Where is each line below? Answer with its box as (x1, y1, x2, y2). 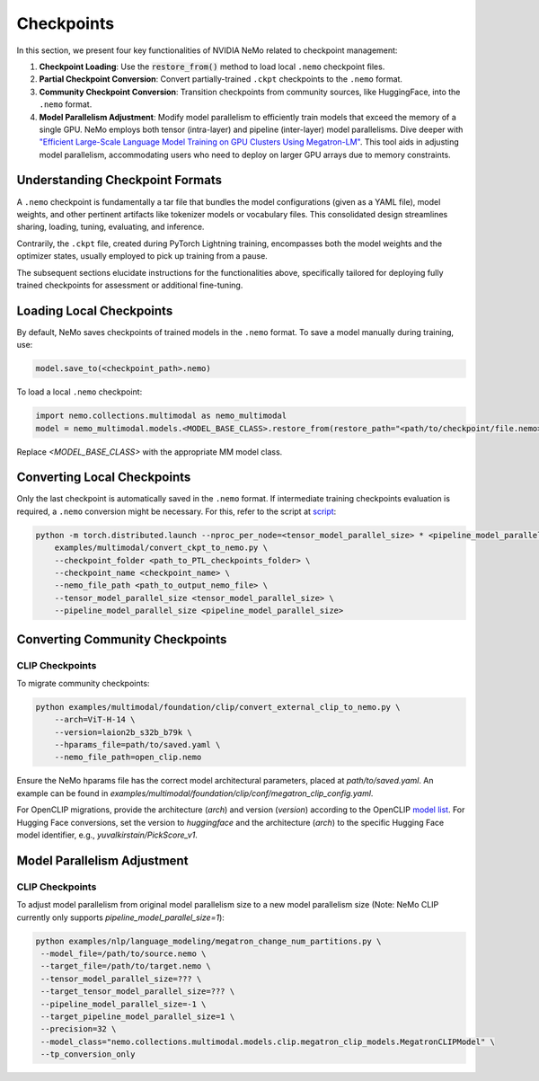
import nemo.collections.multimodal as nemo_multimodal (35, 411, 287, 421)
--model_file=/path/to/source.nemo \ (40, 948, 207, 959)
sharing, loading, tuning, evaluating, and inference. (16, 221, 205, 233)
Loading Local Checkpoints (16, 303, 173, 318)
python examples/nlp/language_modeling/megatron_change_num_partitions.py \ (35, 935, 382, 946)
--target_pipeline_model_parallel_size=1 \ (40, 1011, 235, 1022)
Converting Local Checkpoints (16, 470, 191, 485)
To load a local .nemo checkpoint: (16, 386, 143, 397)
